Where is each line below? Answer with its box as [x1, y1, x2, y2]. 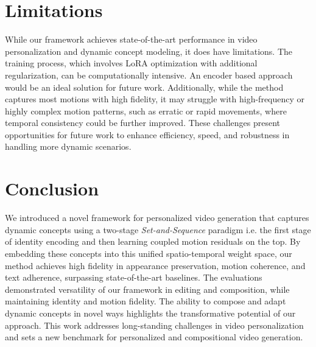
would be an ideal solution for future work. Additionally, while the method [5, 80, 284, 93]
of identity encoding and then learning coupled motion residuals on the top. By [5, 235, 301, 248]
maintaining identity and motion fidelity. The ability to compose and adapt [5, 295, 286, 307]
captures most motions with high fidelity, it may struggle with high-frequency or [5, 93, 305, 105]
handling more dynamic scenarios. [5, 140, 132, 153]
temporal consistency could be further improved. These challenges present [5, 116, 281, 129]
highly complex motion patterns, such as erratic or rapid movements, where [5, 104, 287, 117]
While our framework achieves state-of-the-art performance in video [5, 33, 258, 46]
